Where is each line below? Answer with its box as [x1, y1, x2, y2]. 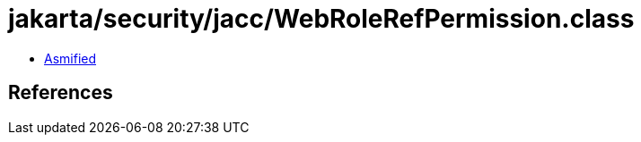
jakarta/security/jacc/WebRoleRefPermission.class [8, 4, 635, 34]
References [8, 81, 113, 104]
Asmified [44, 50, 97, 66]
